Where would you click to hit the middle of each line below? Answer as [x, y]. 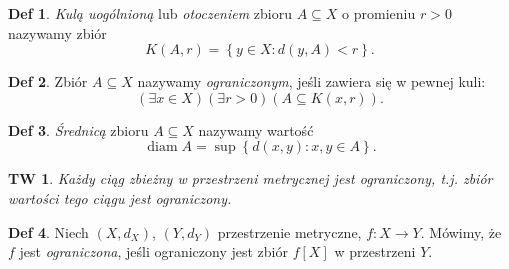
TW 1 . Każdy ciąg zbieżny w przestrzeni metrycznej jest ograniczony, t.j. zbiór [250, 178]
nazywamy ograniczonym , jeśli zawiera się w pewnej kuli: [311, 81]
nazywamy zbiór [57, 32]
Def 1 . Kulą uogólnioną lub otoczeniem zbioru [150, 13]
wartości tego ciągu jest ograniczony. [120, 197]
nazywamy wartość [256, 129]
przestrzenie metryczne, [289, 231]
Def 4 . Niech [48, 231]
